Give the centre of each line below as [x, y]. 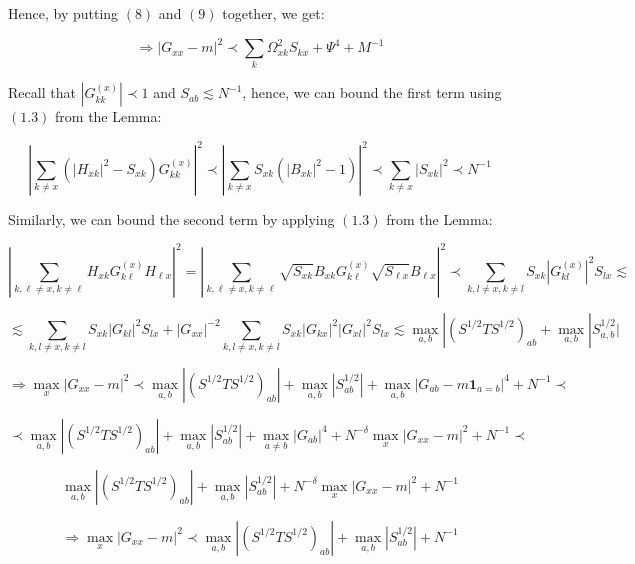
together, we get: [273, 13]
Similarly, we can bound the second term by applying [171, 218]
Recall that [42, 92]
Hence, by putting [63, 13]
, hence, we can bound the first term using [372, 92]
